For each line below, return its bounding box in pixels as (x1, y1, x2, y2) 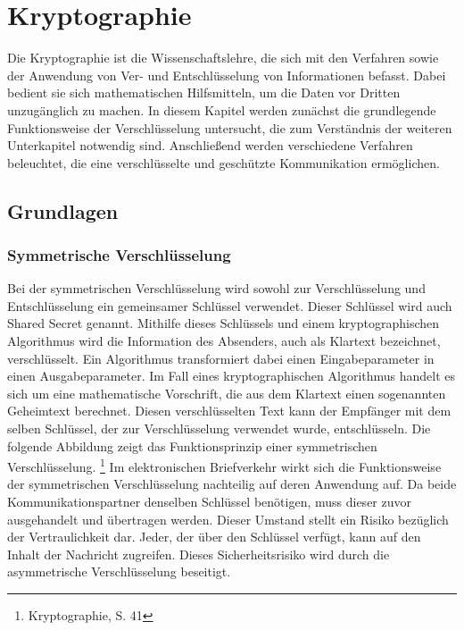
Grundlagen (7, 197, 119, 224)
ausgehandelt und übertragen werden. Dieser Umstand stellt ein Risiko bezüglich (7, 509, 449, 528)
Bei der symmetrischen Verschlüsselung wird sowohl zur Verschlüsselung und (7, 279, 426, 298)
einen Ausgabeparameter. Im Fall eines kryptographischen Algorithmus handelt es (7, 366, 456, 385)
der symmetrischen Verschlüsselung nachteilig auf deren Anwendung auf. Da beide (7, 475, 457, 493)
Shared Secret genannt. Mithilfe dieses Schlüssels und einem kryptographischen (7, 314, 440, 332)
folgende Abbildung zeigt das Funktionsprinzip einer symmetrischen (7, 436, 377, 455)
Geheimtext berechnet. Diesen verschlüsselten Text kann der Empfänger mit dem (7, 401, 452, 420)
